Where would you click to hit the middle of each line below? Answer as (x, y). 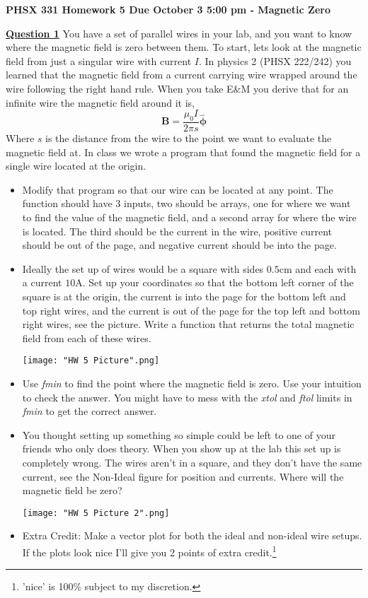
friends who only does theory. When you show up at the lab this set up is (182, 448)
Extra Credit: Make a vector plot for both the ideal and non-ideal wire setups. (192, 535)
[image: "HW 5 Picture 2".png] (96, 513)
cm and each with (318, 268)
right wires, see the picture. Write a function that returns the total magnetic (188, 324)
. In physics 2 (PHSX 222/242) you (275, 60)
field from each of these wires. (87, 338)
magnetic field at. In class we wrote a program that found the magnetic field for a (183, 152)
